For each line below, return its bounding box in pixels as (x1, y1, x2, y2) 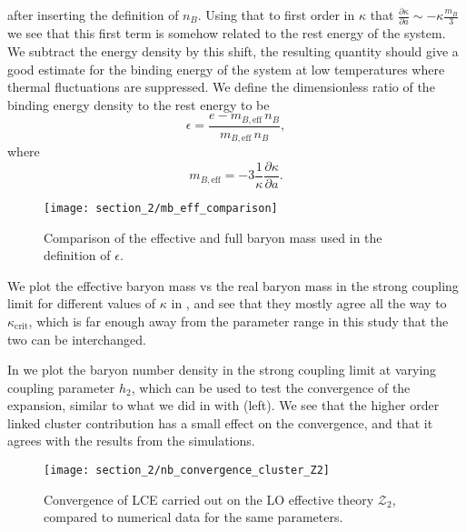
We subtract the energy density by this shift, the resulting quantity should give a (7, 41, 459, 60)
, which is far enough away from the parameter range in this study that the (28, 311, 449, 330)
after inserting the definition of (7, 5, 179, 24)
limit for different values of (7, 294, 156, 313)
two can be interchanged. (7, 329, 146, 348)
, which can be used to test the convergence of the (131, 377, 411, 396)
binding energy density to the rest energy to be (7, 95, 270, 114)
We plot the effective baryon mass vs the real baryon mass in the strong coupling (7, 276, 459, 295)
